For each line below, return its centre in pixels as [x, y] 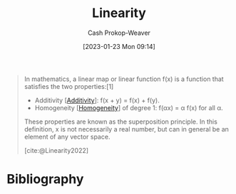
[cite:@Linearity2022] [56, 150]
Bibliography [45, 179]
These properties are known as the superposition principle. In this [121, 122]
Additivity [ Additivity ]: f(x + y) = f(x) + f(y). [97, 100]
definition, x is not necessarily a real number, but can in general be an [127, 129]
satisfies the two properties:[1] [69, 86]
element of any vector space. [67, 136]
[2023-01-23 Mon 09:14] [119, 46]
